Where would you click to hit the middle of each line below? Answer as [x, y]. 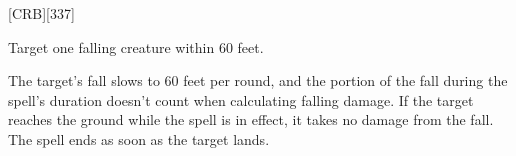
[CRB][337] [41, 13]
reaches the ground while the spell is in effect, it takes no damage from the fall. [251, 119]
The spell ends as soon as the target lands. [139, 138]
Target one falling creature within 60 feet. [136, 46]
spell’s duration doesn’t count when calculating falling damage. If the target [241, 99]
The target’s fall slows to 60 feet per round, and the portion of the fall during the [258, 80]
